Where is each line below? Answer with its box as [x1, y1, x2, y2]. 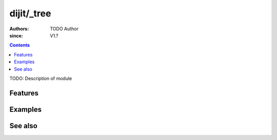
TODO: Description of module [9, 75, 72, 82]
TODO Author [50, 26, 79, 32]
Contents [9, 42, 30, 48]
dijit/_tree [9, 8, 51, 19]
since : [9, 32, 23, 38]
